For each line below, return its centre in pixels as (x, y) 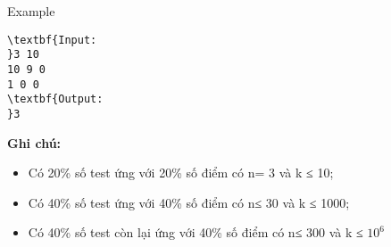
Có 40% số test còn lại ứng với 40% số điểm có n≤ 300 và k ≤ (195, 232)
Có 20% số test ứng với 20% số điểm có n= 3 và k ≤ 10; (181, 173)
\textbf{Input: (52, 40)
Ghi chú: (34, 142)
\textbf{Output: (55, 99)
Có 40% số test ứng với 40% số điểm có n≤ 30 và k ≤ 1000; (189, 202)
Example (31, 11)
